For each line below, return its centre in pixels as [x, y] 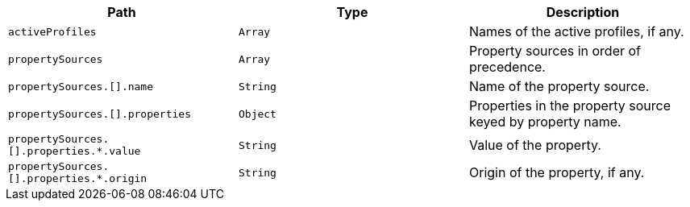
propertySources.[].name [81, 86]
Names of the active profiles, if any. [576, 31]
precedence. [507, 67]
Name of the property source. [559, 86]
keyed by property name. [545, 122]
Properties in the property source [569, 106]
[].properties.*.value [75, 151]
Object [257, 114]
